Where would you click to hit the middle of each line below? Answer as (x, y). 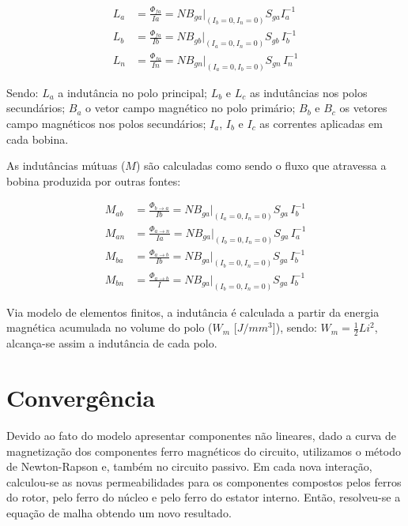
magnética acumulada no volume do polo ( (110, 327)
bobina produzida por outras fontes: (94, 180)
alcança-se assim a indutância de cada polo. (112, 343)
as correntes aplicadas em (321, 124)
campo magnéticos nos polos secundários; (106, 124)
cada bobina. (38, 139)
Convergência (81, 398)
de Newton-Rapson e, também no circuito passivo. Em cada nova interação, (189, 466)
